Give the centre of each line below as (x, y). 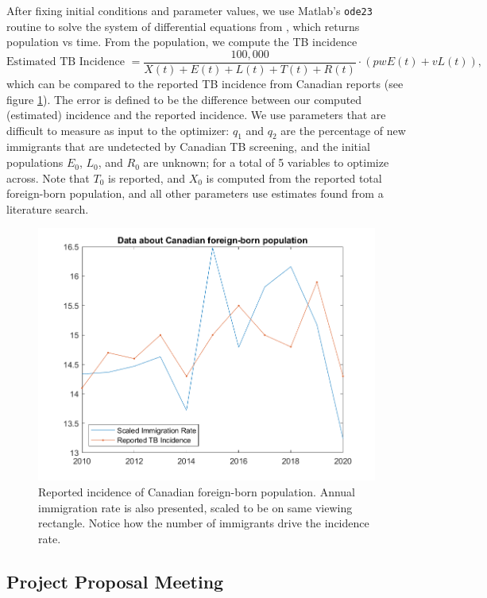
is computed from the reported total (294, 177)
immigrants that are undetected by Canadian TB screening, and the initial (188, 147)
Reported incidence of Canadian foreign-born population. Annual (197, 491)
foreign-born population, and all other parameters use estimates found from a (195, 193)
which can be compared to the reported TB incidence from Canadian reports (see (205, 83)
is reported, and (146, 177)
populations (35, 162)
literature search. (48, 208)
